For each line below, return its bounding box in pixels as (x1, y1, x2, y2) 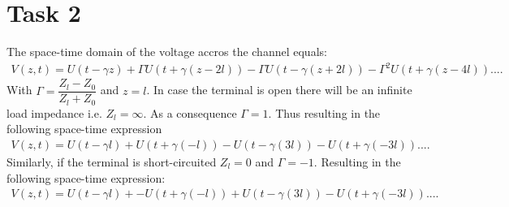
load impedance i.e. (6, 104, 102, 121)
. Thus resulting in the (268, 104, 381, 121)
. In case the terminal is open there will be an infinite (146, 81, 412, 98)
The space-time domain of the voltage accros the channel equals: (6, 43, 327, 60)
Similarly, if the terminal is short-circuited (6, 153, 217, 170)
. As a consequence (143, 104, 237, 121)
